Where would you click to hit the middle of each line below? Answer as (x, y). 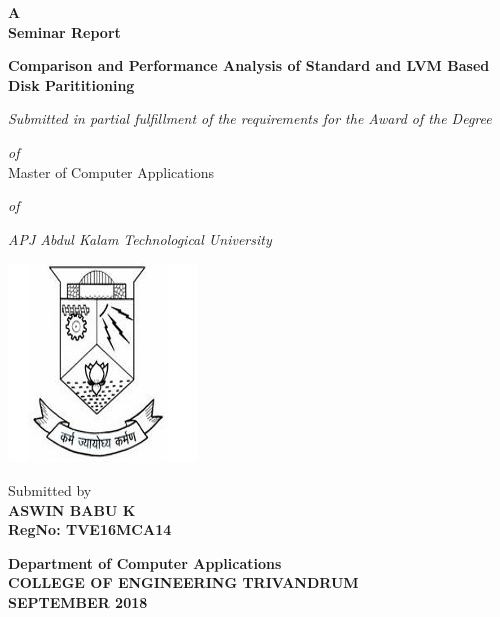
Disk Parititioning (71, 84)
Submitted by (50, 489)
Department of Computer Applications (145, 562)
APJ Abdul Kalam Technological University (140, 238)
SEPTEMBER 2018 (78, 601)
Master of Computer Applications (111, 171)
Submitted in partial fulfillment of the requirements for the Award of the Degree (250, 118)
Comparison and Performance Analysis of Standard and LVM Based (249, 65)
